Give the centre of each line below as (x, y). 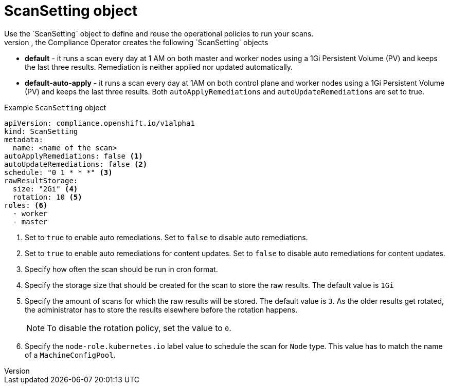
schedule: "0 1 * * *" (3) (58, 172)
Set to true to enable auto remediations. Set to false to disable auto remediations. (166, 237)
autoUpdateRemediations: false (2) (76, 164)
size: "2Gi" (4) (45, 189)
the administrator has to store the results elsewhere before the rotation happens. (161, 309)
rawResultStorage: (41, 180)
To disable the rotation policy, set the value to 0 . (139, 328)
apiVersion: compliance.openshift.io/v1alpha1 (100, 123)
